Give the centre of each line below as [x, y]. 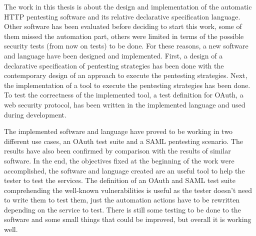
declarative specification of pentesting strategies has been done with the [114, 65]
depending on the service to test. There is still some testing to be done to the [122, 209]
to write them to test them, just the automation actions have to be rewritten [122, 200]
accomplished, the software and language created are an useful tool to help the [124, 170]
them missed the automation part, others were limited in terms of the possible [124, 36]
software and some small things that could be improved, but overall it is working [128, 219]
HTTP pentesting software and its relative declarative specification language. [122, 16]
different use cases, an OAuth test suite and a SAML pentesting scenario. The [123, 141]
